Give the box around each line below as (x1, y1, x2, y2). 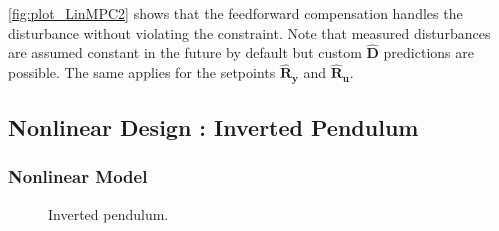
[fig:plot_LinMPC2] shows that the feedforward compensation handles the (8, 3, 463, 23)
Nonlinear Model (8, 164, 148, 189)
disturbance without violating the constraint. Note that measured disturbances (8, 22, 491, 43)
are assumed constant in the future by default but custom (8, 42, 362, 63)
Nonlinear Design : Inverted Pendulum (8, 112, 419, 143)
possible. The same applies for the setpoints (8, 62, 276, 83)
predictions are (383, 42, 474, 63)
